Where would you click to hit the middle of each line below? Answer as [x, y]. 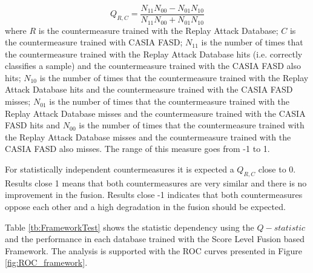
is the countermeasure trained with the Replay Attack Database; [158, 30]
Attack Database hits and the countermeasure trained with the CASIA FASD [149, 89]
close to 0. [277, 169]
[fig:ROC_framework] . [46, 262]
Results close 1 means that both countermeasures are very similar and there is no [156, 183]
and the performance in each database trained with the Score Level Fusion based [155, 239]
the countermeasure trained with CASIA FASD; [94, 42]
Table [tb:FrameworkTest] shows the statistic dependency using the [130, 227]
